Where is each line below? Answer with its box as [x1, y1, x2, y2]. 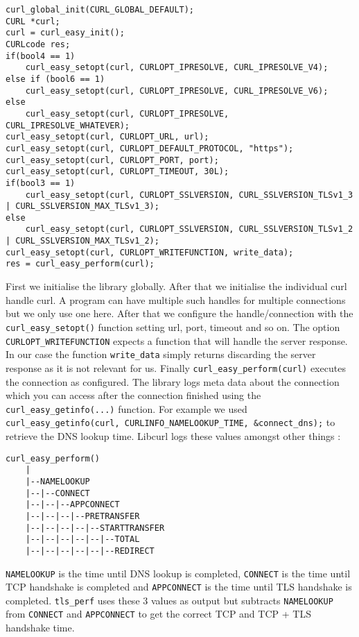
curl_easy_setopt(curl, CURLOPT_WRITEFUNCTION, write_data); [6, 247, 294, 257]
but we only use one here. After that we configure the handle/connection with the [6, 306, 353, 321]
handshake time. [6, 620, 75, 635]
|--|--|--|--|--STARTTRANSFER [25, 523, 165, 533]
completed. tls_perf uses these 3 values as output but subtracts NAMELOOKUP [6, 593, 333, 607]
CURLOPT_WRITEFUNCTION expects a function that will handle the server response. [6, 333, 348, 348]
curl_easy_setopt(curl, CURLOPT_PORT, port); [6, 155, 219, 165]
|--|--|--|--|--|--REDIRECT [25, 545, 155, 556]
